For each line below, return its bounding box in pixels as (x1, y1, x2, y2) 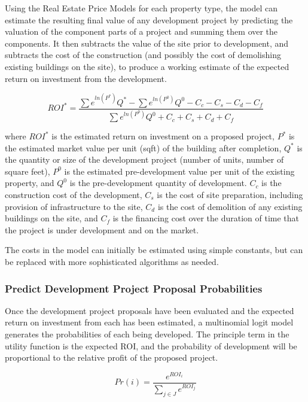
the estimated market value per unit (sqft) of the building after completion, (5, 141, 282, 154)
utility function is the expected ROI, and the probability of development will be (5, 339, 297, 352)
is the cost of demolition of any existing (157, 200, 303, 212)
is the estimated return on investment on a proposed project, (51, 130, 275, 142)
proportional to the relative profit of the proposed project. (5, 351, 218, 364)
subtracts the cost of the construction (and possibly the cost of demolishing (5, 48, 281, 61)
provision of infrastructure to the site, (5, 200, 143, 212)
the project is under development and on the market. (5, 223, 199, 236)
